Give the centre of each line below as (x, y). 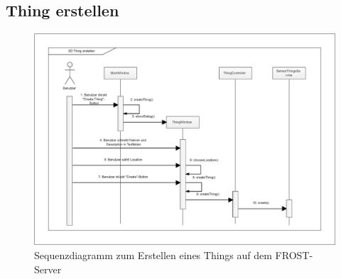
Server (48, 269)
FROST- (294, 255)
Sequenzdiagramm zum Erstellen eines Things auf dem (153, 255)
